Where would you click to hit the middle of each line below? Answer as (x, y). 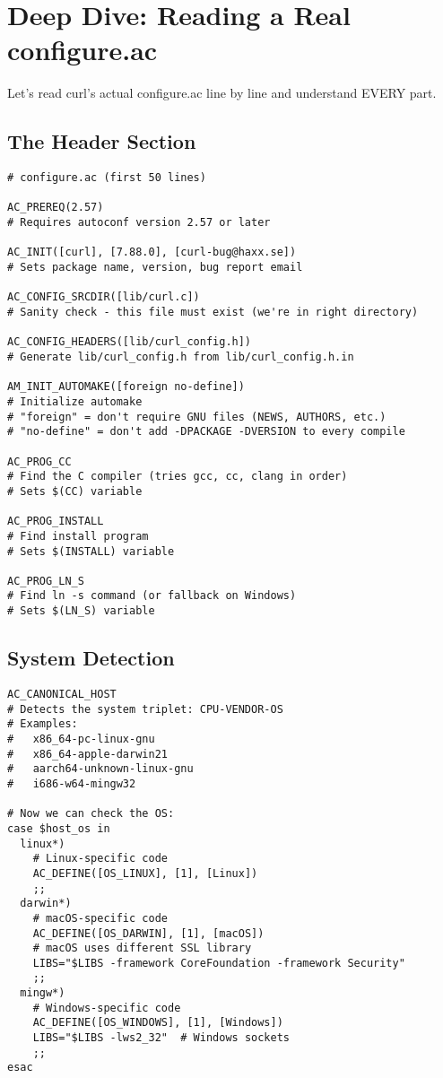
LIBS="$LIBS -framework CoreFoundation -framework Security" (219, 963)
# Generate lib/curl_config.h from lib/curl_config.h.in (181, 356)
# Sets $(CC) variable (75, 491)
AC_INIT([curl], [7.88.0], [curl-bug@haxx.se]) (152, 252)
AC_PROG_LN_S (46, 581)
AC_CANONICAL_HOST (62, 694)
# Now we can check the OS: (91, 814)
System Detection (91, 658)
